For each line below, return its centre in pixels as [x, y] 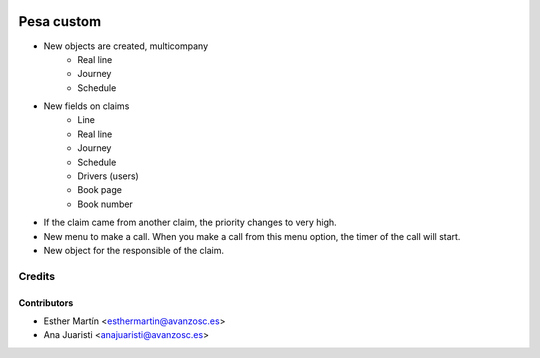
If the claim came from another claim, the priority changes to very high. [190, 222]
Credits [36, 276]
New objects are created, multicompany [126, 46]
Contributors [46, 302]
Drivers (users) [108, 176]
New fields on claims [86, 106]
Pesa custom [60, 21]
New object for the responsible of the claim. [134, 250]
